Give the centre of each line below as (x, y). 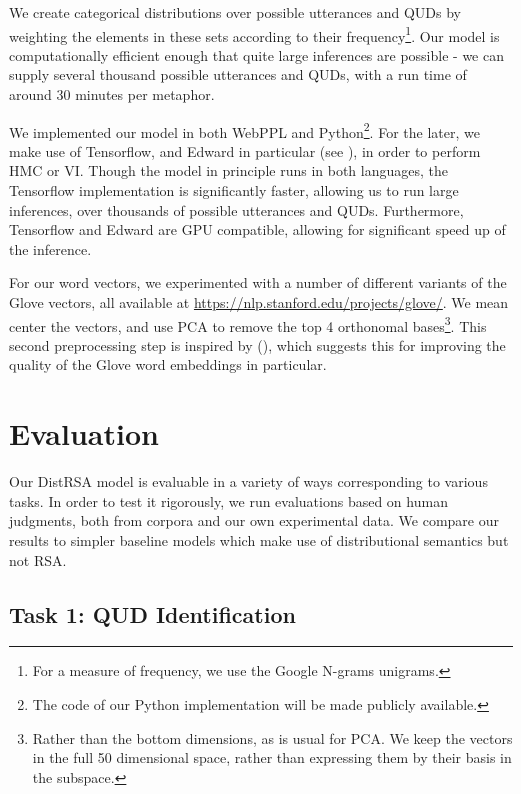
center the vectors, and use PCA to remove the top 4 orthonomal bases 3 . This (248, 324)
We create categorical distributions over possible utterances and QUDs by (235, 12)
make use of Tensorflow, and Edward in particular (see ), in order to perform (245, 150)
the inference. (50, 248)
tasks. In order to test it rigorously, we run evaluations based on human (228, 500)
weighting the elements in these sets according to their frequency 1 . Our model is (254, 34)
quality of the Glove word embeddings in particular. (168, 364)
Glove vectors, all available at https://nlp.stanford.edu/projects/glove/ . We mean (259, 302)
